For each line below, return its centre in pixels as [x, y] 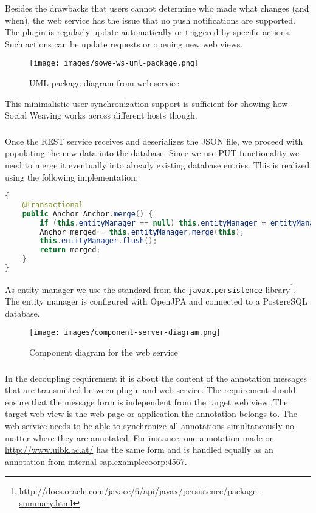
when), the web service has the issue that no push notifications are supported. [150, 20]
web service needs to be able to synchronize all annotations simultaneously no [150, 426]
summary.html [46, 503]
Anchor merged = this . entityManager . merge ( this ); [142, 232]
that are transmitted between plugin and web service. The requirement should [150, 390]
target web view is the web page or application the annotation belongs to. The [151, 414]
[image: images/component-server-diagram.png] [125, 333]
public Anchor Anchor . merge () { [88, 214]
